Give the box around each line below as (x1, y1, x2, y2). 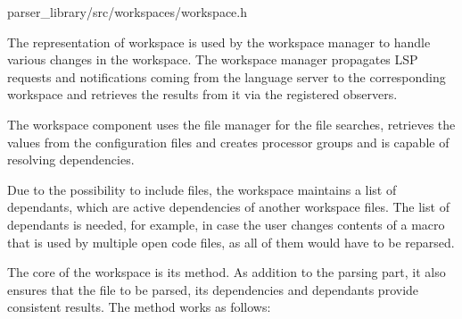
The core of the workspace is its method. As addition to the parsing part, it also (7, 263, 446, 281)
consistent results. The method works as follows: (7, 298, 271, 316)
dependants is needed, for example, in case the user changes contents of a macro (7, 214, 445, 233)
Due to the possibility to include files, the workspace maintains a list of (7, 180, 397, 198)
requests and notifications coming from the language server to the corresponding (7, 67, 446, 86)
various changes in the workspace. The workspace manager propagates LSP (7, 50, 418, 69)
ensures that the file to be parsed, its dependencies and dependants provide (7, 280, 419, 298)
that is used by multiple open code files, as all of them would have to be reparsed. (7, 232, 455, 251)
